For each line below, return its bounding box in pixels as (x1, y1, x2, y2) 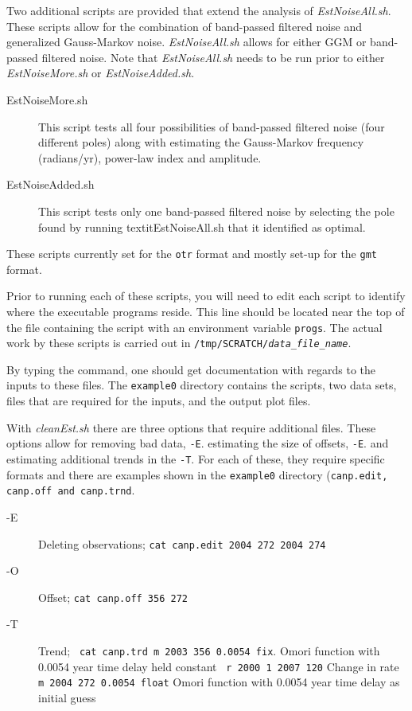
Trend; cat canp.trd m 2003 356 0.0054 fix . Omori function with (38, 643, 380, 659)
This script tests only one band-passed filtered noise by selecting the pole (38, 202, 395, 219)
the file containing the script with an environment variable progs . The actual (6, 318, 383, 335)
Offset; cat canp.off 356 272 (38, 588, 188, 605)
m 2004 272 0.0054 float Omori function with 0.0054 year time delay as (38, 674, 400, 690)
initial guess (38, 690, 96, 705)
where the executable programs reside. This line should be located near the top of (6, 303, 405, 319)
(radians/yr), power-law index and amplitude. (38, 149, 262, 166)
